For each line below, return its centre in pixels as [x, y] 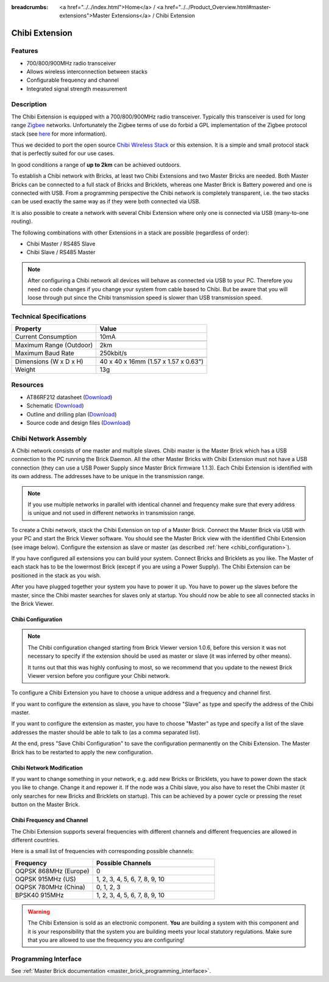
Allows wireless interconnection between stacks [87, 71]
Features [25, 51]
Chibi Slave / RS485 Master [61, 252]
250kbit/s [113, 353]
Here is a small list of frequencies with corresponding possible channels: [103, 851]
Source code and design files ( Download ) [79, 423]
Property [28, 329]
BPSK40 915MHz [39, 895]
